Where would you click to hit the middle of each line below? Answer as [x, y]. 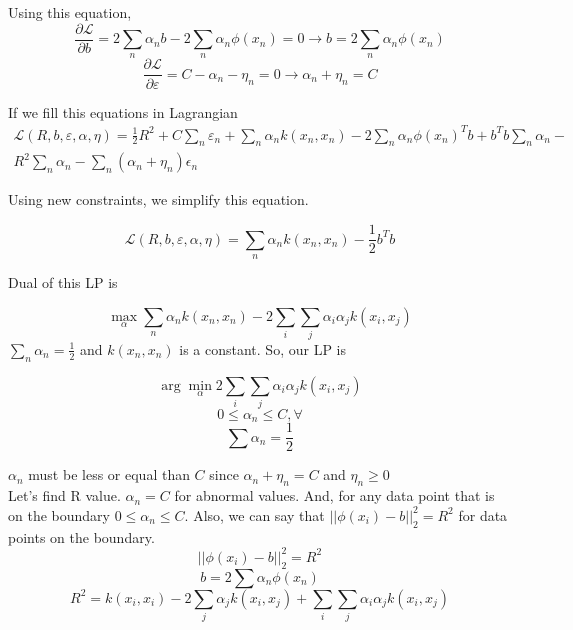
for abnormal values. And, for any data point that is [334, 495]
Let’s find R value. [64, 495]
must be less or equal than [109, 474]
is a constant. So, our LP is [262, 348]
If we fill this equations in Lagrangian [123, 111]
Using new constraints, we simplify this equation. [158, 199]
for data [483, 514]
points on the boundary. [81, 536]
